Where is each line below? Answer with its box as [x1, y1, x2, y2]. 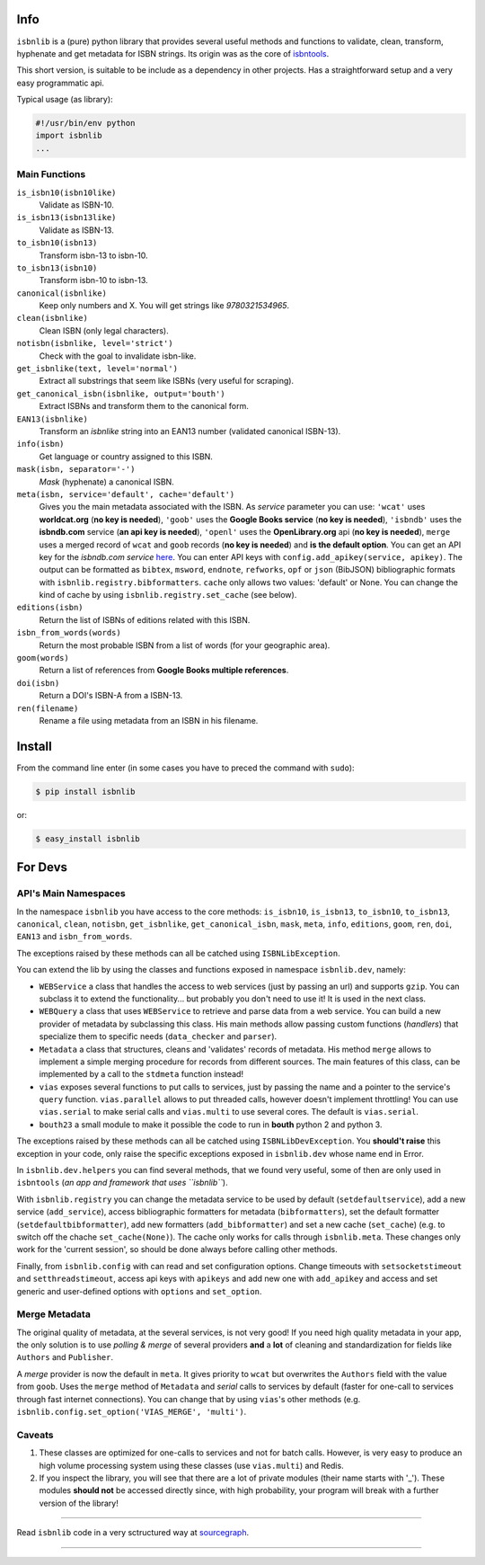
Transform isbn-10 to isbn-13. [39, 275, 148, 286]
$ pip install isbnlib [35, 787, 136, 796]
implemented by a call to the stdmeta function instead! [39, 1069, 244, 1080]
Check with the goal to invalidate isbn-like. [39, 351, 197, 361]
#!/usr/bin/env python [35, 118, 136, 129]
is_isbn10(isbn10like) [16, 187, 117, 198]
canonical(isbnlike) [16, 288, 108, 298]
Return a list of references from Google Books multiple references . [39, 665, 289, 676]
